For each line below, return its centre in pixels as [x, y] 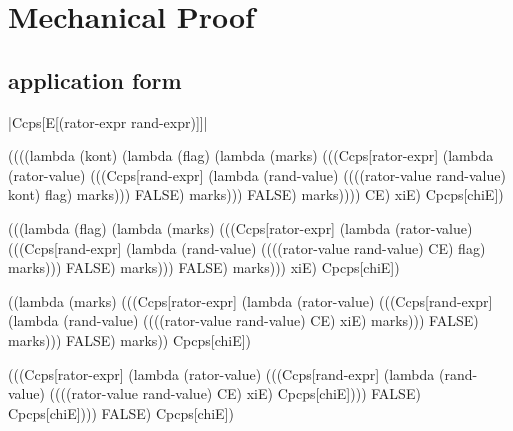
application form [95, 79]
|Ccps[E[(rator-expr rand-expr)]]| [108, 121]
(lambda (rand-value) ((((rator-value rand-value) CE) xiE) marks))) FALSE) [243, 320]
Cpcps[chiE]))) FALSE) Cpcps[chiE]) [121, 412]
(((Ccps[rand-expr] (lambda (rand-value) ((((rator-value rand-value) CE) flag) [247, 247]
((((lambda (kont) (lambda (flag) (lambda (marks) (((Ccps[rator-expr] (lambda [251, 155]
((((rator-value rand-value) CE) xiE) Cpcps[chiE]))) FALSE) [235, 393]
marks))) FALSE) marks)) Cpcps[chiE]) [129, 339]
